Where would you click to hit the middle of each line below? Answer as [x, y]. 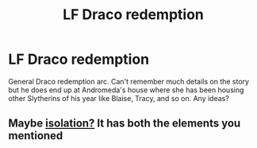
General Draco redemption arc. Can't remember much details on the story [129, 81]
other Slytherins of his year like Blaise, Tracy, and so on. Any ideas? [119, 98]
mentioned [36, 136]
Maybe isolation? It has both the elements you [125, 124]
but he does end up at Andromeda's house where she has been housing [126, 90]
